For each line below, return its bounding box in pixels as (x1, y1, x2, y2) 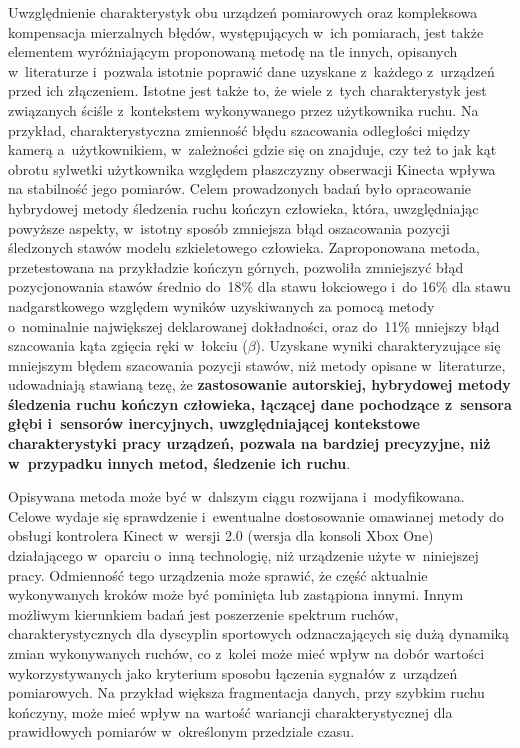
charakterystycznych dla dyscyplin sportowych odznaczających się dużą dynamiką (8, 623, 509, 644)
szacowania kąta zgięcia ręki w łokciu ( (8, 335, 248, 356)
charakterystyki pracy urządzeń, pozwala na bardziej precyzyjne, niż (8, 433, 491, 454)
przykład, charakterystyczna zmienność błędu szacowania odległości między (8, 119, 471, 140)
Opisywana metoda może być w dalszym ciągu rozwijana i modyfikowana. (8, 486, 465, 507)
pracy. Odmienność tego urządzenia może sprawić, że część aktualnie (8, 564, 428, 585)
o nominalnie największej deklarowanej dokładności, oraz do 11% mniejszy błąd (8, 315, 500, 336)
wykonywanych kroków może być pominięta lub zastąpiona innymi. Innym (8, 584, 464, 605)
